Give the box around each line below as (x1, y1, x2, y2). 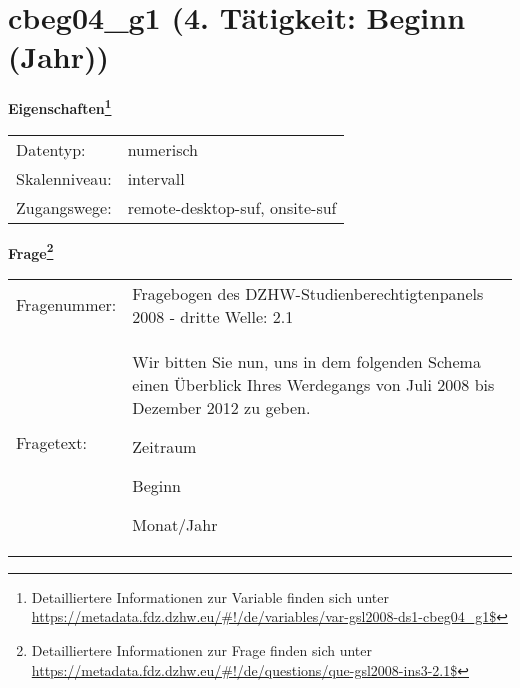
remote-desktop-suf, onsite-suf (127, 195, 337, 219)
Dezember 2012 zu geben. (132, 395, 311, 419)
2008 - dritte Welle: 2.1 (132, 304, 294, 328)
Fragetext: (16, 431, 87, 455)
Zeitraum (132, 434, 197, 458)
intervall (127, 166, 185, 190)
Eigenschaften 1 (8, 95, 112, 118)
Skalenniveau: (16, 166, 112, 190)
